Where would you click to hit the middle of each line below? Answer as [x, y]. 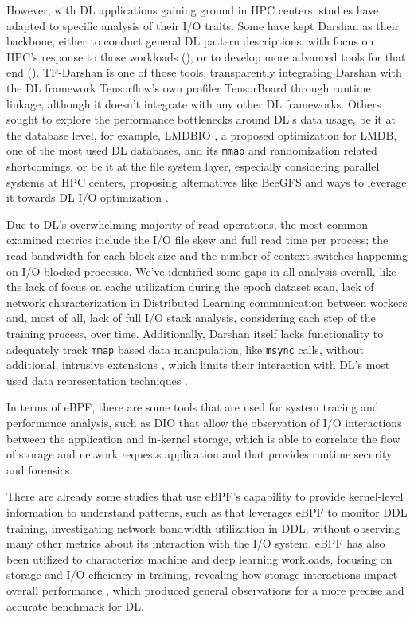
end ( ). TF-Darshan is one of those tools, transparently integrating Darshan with [204, 72]
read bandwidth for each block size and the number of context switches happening [207, 255]
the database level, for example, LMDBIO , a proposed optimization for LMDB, [202, 134]
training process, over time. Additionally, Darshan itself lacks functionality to [195, 333]
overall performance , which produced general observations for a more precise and [205, 589]
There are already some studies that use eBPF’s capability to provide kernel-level [205, 496]
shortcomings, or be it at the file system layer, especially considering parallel [193, 166]
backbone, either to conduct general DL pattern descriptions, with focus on [190, 41]
